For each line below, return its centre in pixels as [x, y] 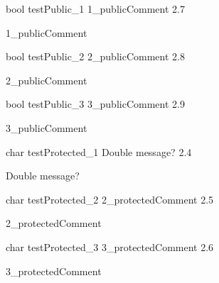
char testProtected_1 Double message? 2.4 [99, 151]
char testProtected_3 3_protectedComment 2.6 [110, 246]
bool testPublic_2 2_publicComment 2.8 [95, 56]
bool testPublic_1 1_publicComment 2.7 [95, 9]
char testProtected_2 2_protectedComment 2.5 [110, 199]
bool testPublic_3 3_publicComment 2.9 [95, 104]
